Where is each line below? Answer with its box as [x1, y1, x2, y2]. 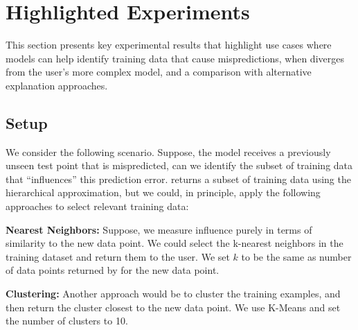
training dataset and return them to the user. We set [6, 249, 230, 263]
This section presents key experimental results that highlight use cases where [6, 37, 332, 52]
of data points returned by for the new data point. [6, 263, 220, 277]
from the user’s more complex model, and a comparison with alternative [6, 64, 312, 79]
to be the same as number [241, 249, 352, 263]
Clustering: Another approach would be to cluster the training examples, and [6, 286, 341, 301]
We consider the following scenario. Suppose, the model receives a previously [6, 144, 331, 159]
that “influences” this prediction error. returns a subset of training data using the [6, 171, 351, 186]
